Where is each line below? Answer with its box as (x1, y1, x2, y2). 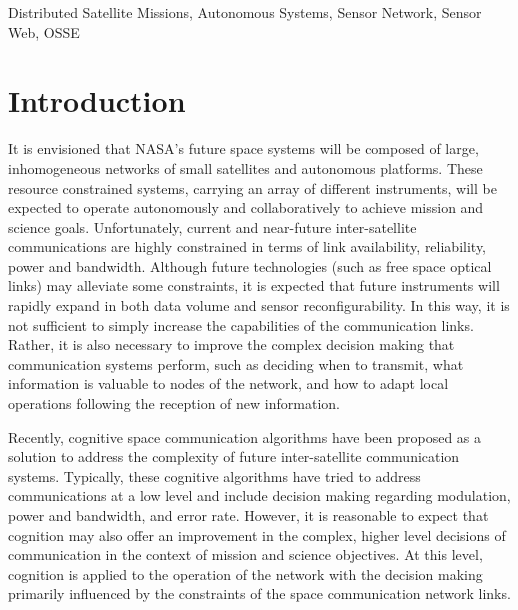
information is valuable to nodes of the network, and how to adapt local (8, 373, 449, 394)
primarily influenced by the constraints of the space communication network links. (8, 583, 511, 604)
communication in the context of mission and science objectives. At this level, (8, 544, 483, 565)
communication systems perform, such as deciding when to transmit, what (8, 353, 464, 374)
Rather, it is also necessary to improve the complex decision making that (8, 334, 455, 355)
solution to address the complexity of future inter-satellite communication (8, 446, 460, 467)
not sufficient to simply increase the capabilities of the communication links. (8, 314, 474, 335)
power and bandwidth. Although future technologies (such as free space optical (8, 255, 492, 276)
